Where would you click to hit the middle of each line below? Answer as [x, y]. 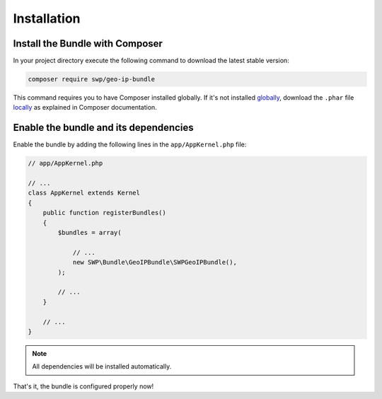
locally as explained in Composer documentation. [85, 108]
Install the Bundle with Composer [88, 44]
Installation [47, 18]
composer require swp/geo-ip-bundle [92, 79]
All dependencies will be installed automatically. [102, 366]
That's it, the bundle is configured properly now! [83, 386]
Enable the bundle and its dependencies [103, 128]
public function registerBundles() [104, 213]
